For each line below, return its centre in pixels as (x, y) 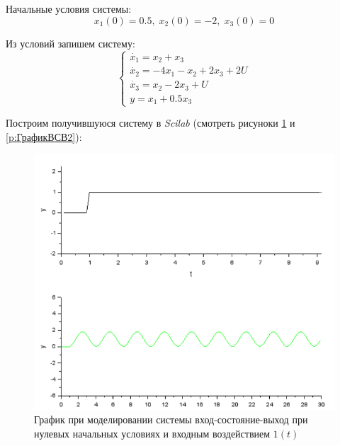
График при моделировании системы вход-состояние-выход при (171, 419)
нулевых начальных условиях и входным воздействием (152, 433)
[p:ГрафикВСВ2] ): (44, 136)
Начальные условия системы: (69, 8)
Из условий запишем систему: (70, 43)
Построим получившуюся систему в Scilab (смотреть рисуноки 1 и (151, 123)
